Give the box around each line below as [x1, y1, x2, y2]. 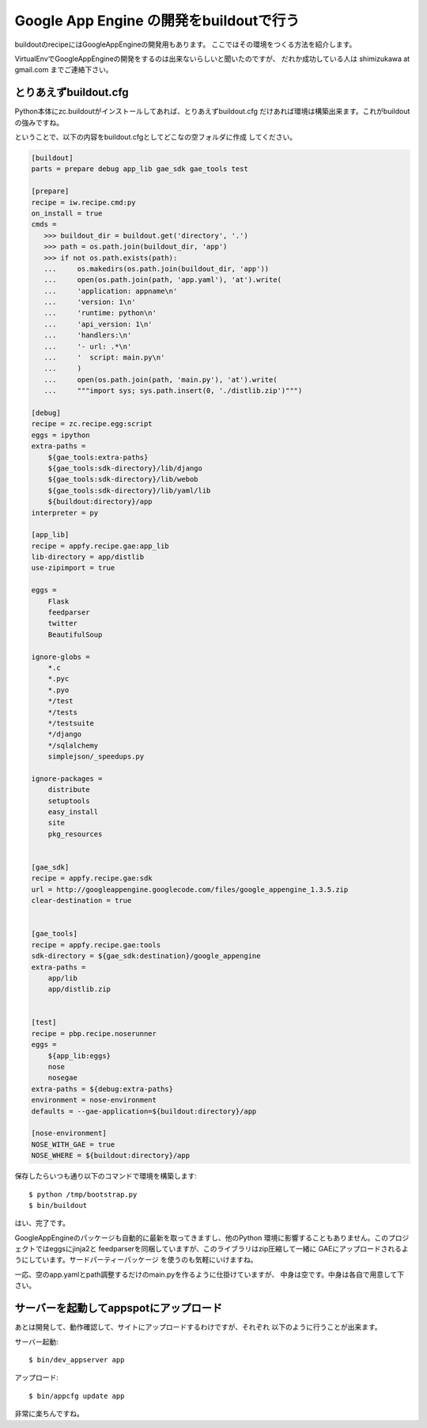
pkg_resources [47, 829, 103, 839]
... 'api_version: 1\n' [43, 319, 153, 329]
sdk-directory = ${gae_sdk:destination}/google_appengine [31, 951, 261, 961]
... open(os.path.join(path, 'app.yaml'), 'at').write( [43, 276, 282, 284]
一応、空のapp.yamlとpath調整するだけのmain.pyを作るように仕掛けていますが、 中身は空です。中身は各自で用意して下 [14, 1270, 405, 1279]
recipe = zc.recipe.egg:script [31, 420, 153, 428]
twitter [47, 619, 78, 628]
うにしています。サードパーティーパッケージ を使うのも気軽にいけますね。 [14, 1255, 258, 1265]
